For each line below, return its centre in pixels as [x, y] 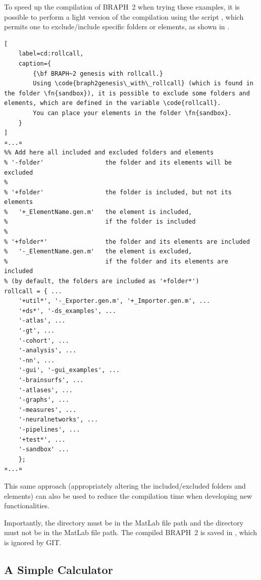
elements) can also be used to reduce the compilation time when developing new [128, 495]
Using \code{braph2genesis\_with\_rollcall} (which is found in [143, 84]
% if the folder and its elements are [116, 261]
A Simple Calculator [59, 569]
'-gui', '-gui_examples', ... [69, 370]
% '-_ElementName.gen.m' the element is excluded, [98, 252]
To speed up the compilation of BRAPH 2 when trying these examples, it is [122, 7]
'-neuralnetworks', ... [58, 420]
